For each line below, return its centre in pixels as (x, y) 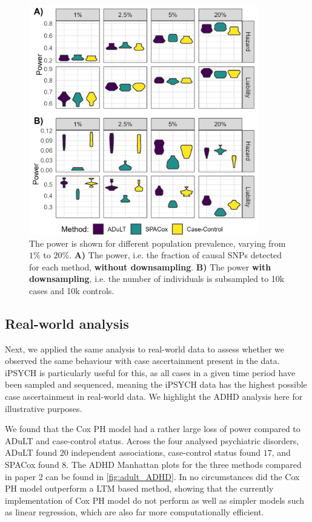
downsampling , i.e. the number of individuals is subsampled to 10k (157, 279)
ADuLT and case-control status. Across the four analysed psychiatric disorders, (152, 440)
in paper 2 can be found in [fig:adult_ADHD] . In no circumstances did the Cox (152, 476)
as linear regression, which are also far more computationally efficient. (134, 512)
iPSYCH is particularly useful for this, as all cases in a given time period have (150, 372)
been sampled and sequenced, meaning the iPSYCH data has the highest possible (156, 384)
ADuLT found (31, 452)
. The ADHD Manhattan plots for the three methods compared (184, 465)
